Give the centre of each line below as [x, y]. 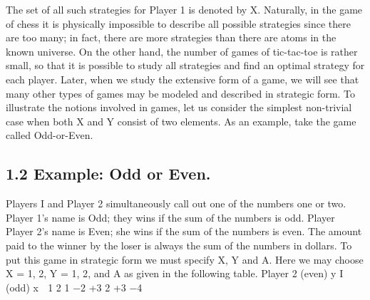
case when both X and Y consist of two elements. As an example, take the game [181, 121]
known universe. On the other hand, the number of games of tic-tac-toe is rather [182, 51]
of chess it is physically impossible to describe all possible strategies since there [178, 23]
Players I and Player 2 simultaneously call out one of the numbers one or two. [176, 203]
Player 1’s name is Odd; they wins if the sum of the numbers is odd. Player [170, 217]
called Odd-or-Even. [50, 135]
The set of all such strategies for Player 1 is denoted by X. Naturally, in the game [184, 9]
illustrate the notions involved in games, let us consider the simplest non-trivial [179, 107]
